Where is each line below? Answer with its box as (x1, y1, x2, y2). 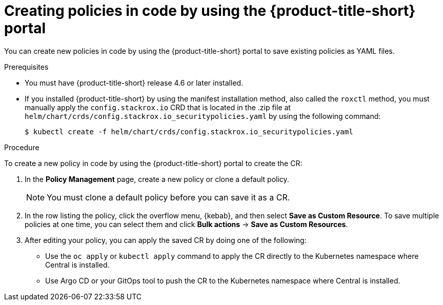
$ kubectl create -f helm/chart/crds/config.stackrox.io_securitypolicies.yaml (25, 127, 353, 136)
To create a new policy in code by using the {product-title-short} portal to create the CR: (4, 158, 303, 168)
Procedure (4, 143, 39, 152)
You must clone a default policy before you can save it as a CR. (47, 192, 290, 202)
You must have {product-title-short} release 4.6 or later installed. (25, 78, 244, 87)
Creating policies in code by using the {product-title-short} (4, 2, 416, 19)
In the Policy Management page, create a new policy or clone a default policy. (25, 174, 289, 184)
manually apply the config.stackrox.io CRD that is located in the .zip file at (25, 103, 291, 112)
